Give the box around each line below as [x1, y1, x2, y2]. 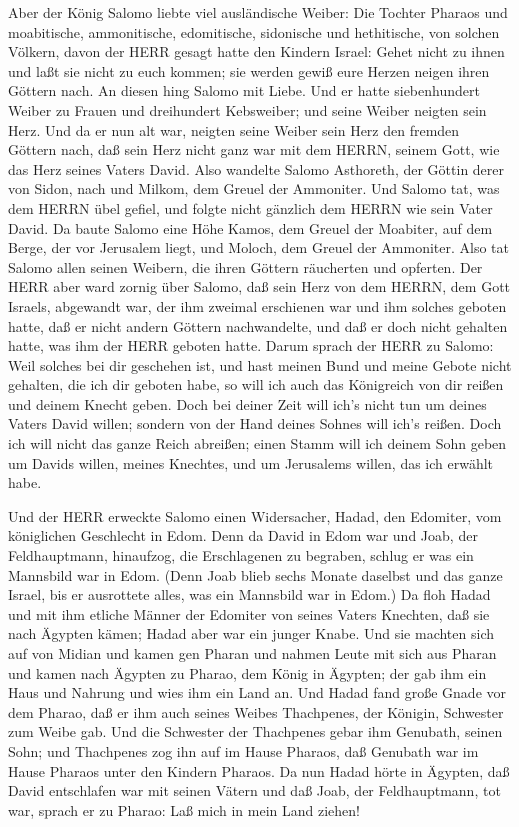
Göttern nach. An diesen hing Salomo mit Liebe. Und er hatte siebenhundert [8, 80, 480, 101]
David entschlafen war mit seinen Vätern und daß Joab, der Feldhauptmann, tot [8, 780, 501, 801]
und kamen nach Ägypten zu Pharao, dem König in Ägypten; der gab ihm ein [8, 662, 487, 683]
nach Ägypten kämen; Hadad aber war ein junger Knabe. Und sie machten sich [8, 623, 494, 644]
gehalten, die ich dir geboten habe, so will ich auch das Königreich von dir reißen [8, 374, 504, 395]
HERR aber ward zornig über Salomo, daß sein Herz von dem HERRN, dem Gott [8, 276, 511, 297]
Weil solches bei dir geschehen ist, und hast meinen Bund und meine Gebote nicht [8, 354, 512, 375]
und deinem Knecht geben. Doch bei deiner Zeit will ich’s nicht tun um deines [8, 393, 487, 414]
